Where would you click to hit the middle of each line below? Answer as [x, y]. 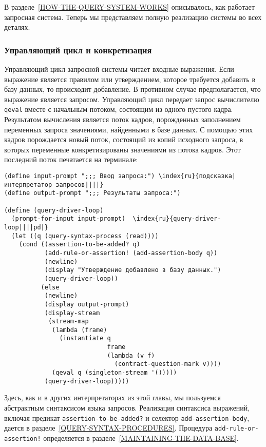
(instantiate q [85, 338]
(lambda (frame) [80, 330]
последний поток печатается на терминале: [71, 159]
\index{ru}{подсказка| [197, 176]
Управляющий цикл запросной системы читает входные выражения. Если [119, 69]
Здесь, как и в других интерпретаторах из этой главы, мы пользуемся [112, 397]
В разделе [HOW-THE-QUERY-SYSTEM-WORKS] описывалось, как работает [129, 7]
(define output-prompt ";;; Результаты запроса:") [92, 193]
